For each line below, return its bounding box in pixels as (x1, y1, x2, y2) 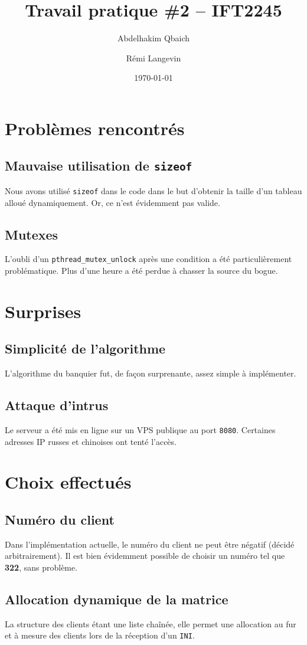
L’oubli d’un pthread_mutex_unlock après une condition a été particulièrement (5, 253, 292, 265)
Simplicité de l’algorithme (5, 339, 166, 358)
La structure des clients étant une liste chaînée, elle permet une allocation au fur (5, 617, 296, 630)
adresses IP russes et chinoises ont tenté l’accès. (5, 435, 177, 447)
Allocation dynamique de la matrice (5, 590, 228, 608)
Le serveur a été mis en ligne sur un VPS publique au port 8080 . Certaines (5, 423, 276, 436)
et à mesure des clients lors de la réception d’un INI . (5, 629, 195, 641)
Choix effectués (5, 470, 132, 494)
